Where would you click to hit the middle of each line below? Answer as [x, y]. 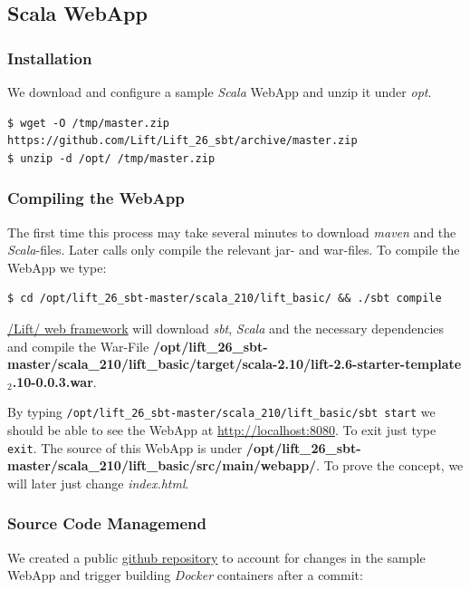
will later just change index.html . [98, 483]
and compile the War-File [78, 346]
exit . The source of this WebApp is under [125, 447]
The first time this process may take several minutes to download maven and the [232, 232]
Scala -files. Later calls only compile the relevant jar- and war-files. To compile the [234, 250]
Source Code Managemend [107, 523]
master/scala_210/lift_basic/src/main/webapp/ [162, 465]
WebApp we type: [57, 267]
